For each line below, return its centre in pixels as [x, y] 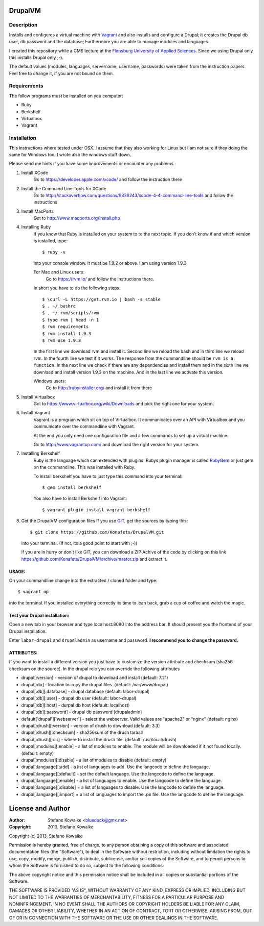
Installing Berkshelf [41, 453]
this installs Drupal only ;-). [36, 57]
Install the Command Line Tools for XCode [64, 188]
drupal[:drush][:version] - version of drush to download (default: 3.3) [90, 726]
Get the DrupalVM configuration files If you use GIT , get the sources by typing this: [105, 521]
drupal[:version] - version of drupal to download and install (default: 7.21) [95, 678]
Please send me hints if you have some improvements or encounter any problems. [92, 164]
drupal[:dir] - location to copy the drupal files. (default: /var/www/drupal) [95, 684]
